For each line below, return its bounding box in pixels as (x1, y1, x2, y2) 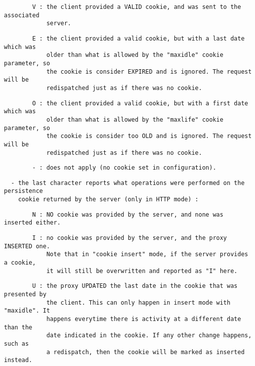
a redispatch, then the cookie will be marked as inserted (46, 348, 245, 356)
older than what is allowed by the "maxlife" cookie (46, 116, 223, 123)
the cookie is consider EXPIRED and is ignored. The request (46, 68, 252, 75)
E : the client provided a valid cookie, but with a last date (32, 35, 245, 42)
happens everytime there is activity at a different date (46, 316, 241, 322)
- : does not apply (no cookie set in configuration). (32, 164, 216, 172)
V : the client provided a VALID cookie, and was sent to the (32, 3, 241, 10)
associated (4, 11, 40, 19)
